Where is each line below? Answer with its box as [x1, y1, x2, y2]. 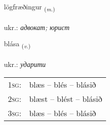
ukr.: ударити [4, 59, 46, 69]
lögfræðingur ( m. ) [4, 1, 55, 13]
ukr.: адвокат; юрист [4, 22, 70, 32]
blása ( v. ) [4, 38, 31, 50]
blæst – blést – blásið [29, 93, 103, 104]
